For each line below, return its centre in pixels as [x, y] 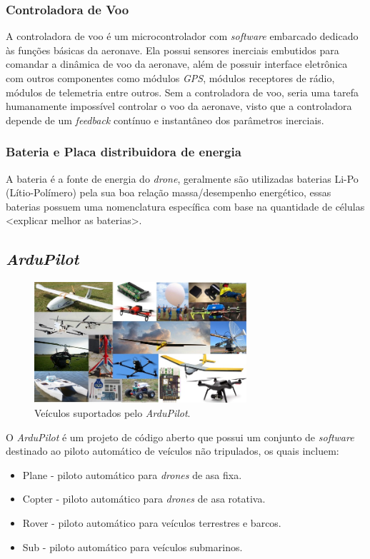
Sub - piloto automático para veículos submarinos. [132, 547]
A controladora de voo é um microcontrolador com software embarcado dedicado [182, 36]
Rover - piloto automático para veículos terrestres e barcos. [152, 522]
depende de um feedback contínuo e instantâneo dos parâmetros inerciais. [165, 120]
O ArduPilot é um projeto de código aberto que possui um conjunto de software [180, 437]
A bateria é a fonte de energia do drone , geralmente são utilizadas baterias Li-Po [182, 178]
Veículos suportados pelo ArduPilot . [112, 412]
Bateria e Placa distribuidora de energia [124, 152]
